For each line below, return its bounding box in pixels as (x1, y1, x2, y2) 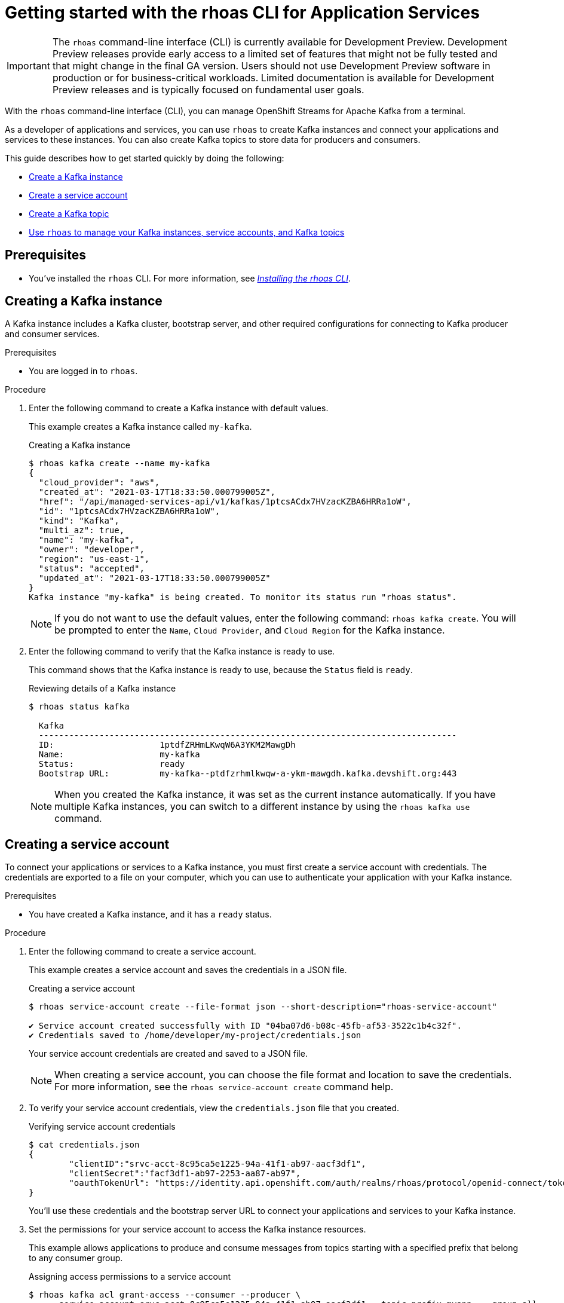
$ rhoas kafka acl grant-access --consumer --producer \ (29, 1290, 301, 1300)
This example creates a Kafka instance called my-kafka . (29, 421, 252, 432)
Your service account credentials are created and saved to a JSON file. (29, 1048, 308, 1059)
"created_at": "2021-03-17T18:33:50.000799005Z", (38, 487, 276, 497)
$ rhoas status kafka (29, 702, 130, 712)
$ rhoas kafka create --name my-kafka (29, 458, 210, 469)
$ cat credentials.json (29, 1140, 140, 1150)
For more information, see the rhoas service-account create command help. (54, 1081, 394, 1093)
